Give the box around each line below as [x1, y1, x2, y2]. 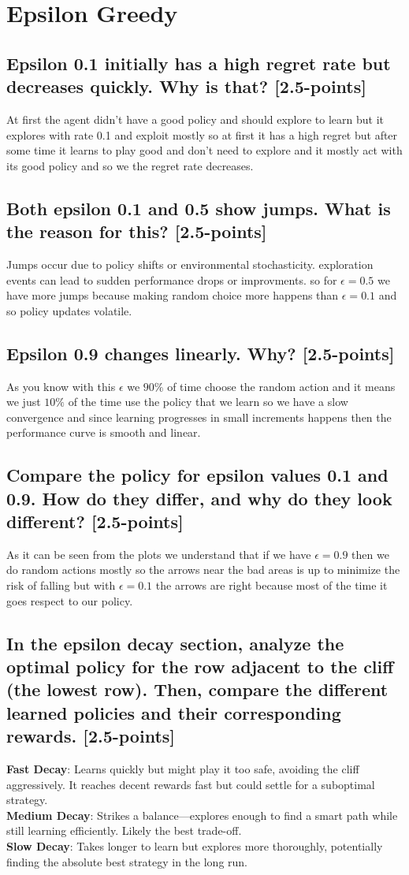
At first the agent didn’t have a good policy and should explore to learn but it [6, 110, 385, 127]
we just [6, 393, 41, 410]
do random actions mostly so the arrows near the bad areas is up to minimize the [6, 561, 400, 578]
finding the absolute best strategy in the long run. [6, 853, 248, 869]
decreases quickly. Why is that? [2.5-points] [6, 74, 366, 99]
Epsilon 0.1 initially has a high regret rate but [6, 50, 391, 75]
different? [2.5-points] [6, 509, 184, 534]
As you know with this [6, 378, 116, 394]
